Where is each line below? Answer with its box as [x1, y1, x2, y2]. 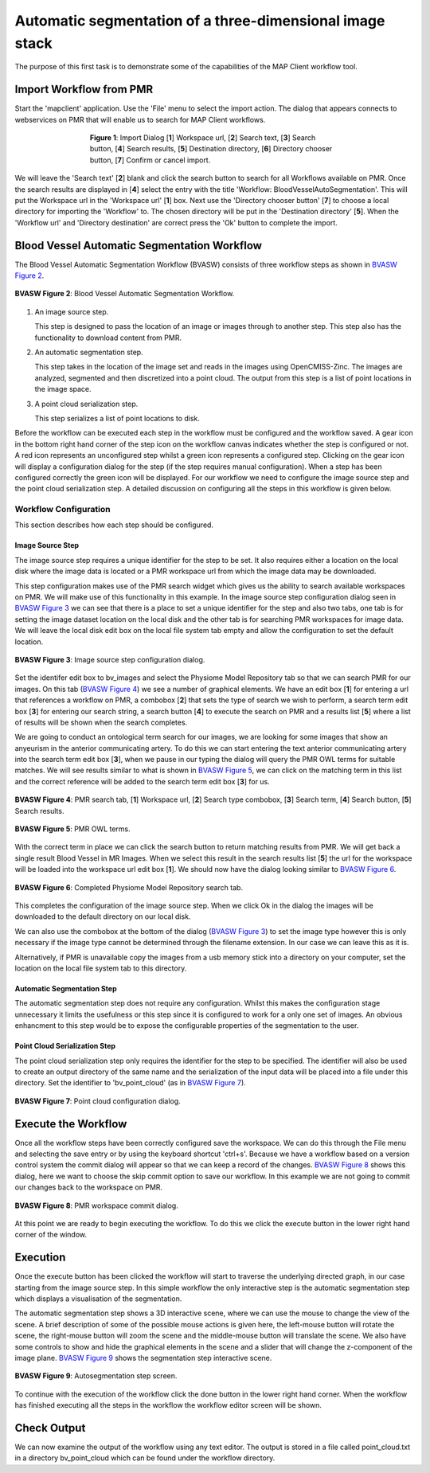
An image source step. [34, 307, 109, 316]
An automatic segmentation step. [34, 347, 143, 358]
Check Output [14, 1421, 86, 1435]
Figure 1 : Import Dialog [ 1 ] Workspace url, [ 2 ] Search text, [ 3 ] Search [89, 133, 316, 143]
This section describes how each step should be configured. [14, 520, 214, 529]
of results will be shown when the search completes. [14, 717, 188, 727]
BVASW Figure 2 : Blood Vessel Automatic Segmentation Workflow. [14, 289, 235, 299]
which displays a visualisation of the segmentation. [14, 1294, 182, 1303]
